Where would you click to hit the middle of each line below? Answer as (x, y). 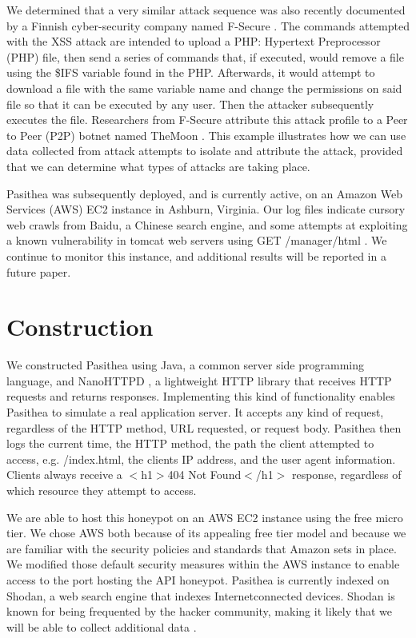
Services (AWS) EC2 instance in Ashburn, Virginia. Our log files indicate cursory (206, 209)
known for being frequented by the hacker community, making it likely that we (199, 611)
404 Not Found (204, 475)
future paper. (39, 271)
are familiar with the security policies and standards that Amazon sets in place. (202, 548)
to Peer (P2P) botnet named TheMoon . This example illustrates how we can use (206, 135)
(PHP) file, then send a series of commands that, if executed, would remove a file (205, 56)
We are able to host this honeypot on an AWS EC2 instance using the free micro (205, 517)
